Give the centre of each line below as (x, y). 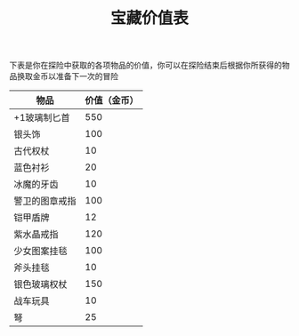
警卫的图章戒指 (45, 201)
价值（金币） (112, 100)
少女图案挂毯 (41, 252)
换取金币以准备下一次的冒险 (67, 76)
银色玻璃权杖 (41, 284)
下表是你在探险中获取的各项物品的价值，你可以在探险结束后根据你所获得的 (145, 65)
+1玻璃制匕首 (42, 118)
